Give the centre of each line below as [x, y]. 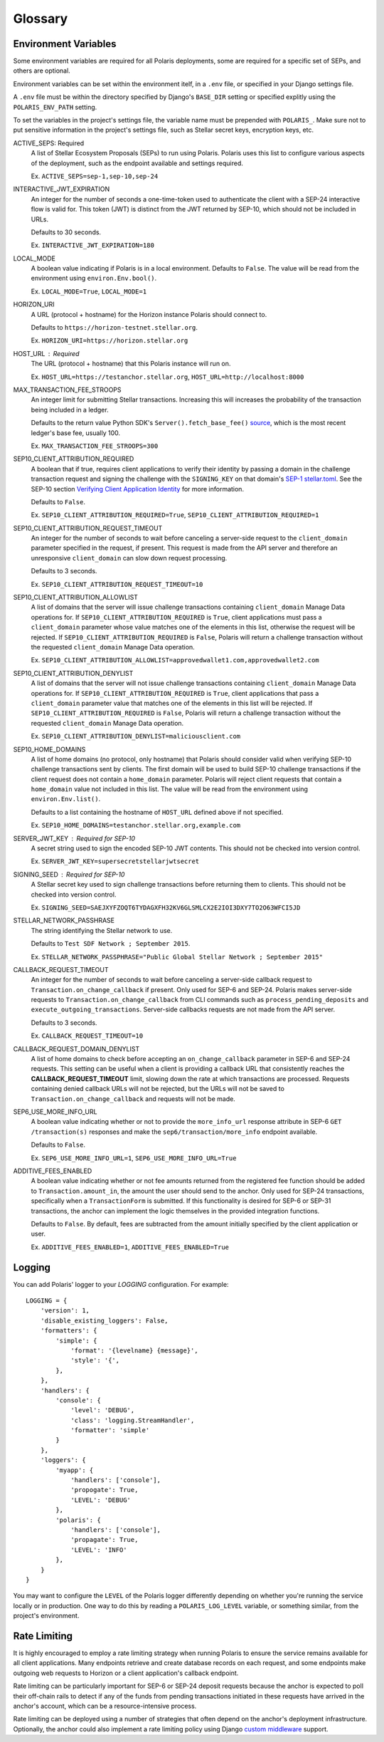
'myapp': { [75, 1470]
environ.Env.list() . [66, 799]
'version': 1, [65, 1311]
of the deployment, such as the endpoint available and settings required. [137, 163]
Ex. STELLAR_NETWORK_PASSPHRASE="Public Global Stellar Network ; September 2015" [177, 956]
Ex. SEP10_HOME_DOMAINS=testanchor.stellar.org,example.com [136, 825]
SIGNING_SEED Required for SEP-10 [69, 874]
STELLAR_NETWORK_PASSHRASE [64, 920]
